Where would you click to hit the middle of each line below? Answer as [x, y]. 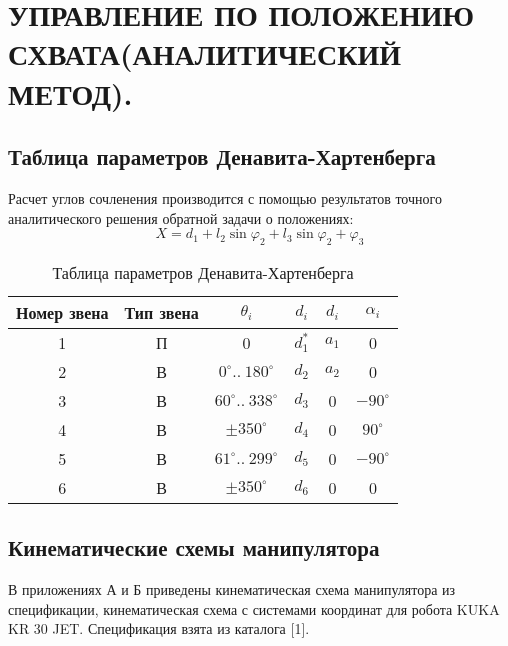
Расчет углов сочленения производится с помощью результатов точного [225, 197]
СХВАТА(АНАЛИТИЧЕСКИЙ [205, 53]
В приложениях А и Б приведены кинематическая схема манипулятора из [232, 589]
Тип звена [161, 312]
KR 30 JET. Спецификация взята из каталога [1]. [159, 628]
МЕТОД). [70, 92]
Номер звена [62, 312]
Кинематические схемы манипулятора [194, 547]
